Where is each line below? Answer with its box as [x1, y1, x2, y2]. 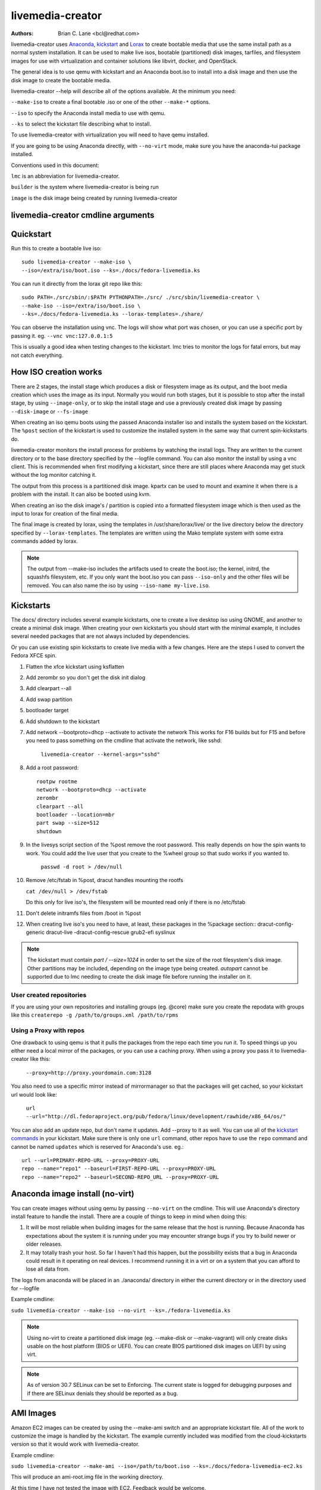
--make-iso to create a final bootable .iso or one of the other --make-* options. [11, 98, 210, 105]
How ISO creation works [11, 367, 102, 377]
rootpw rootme [36, 778, 77, 785]
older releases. [26, 1240, 62, 1248]
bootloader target [26, 707, 69, 714]
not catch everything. [11, 352, 64, 359]
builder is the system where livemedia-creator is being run [11, 184, 159, 191]
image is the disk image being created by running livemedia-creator [11, 194, 178, 201]
